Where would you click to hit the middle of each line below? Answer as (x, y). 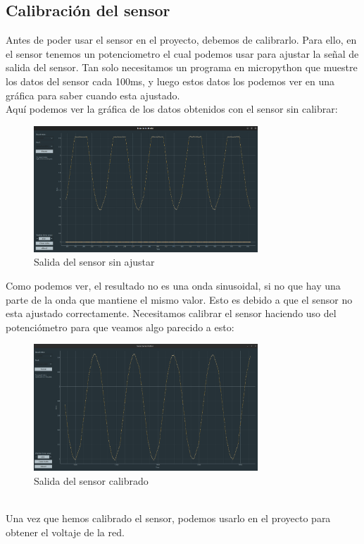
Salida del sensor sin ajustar (94, 262)
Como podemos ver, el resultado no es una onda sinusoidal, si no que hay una (173, 285)
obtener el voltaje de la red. (65, 532)
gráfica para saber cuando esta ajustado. (93, 95)
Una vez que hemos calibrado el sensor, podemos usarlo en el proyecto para (168, 518)
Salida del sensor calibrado (91, 480)
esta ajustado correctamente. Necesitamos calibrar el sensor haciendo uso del (171, 313)
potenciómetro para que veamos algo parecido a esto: (120, 327)
